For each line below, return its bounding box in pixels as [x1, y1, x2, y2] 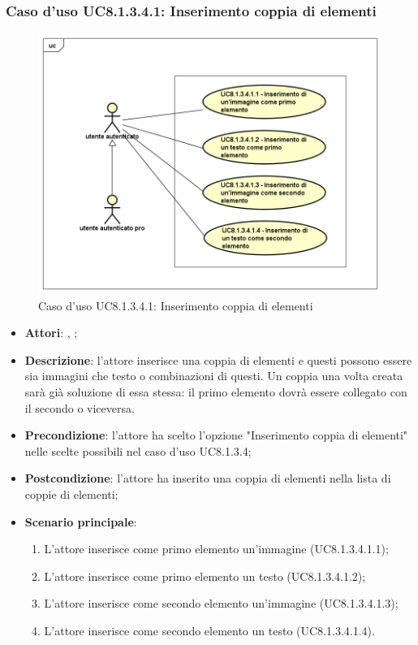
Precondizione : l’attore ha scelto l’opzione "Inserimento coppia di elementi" [24, 426, 408, 444]
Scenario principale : [24, 513, 137, 530]
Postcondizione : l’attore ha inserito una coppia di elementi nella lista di [24, 470, 391, 487]
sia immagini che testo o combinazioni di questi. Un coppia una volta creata [24, 367, 403, 384]
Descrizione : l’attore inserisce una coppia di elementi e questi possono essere [24, 351, 412, 368]
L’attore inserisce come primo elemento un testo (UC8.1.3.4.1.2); [44, 567, 366, 584]
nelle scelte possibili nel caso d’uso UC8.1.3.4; [24, 442, 252, 459]
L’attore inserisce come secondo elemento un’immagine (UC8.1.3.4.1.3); [44, 595, 399, 612]
